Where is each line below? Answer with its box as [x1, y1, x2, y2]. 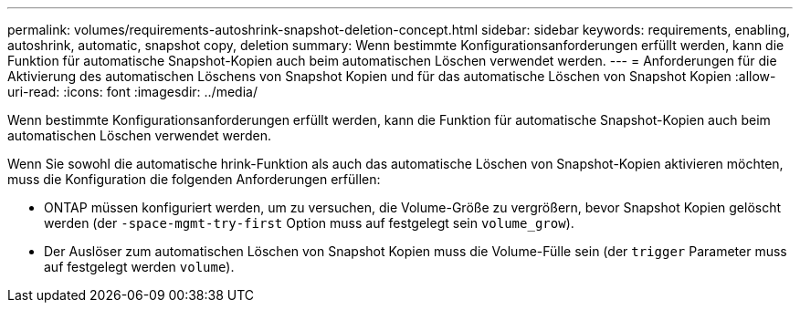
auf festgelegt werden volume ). [44, 259, 235, 274]
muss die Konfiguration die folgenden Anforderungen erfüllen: [7, 171, 381, 187]
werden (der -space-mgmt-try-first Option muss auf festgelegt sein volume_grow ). [44, 215, 574, 231]
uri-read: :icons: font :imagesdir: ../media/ [7, 84, 258, 99]
